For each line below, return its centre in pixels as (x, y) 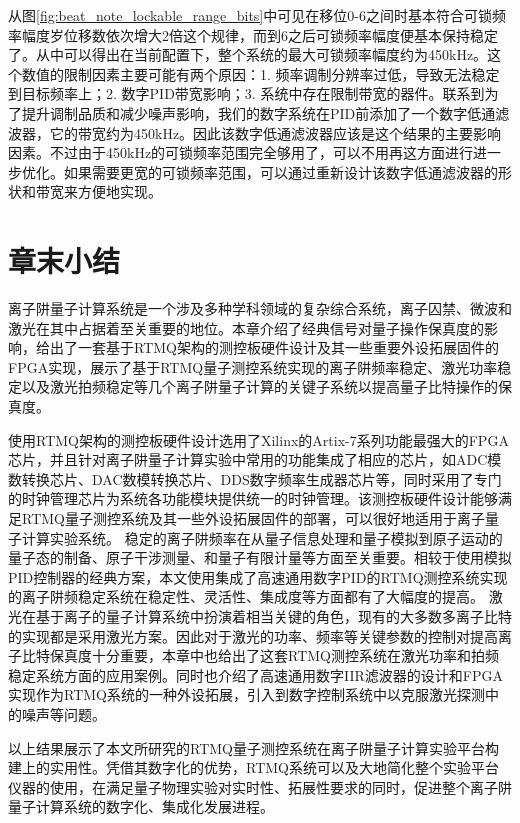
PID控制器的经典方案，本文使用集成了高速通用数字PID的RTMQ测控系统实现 (258, 576)
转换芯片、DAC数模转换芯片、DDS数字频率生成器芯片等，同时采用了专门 (261, 478)
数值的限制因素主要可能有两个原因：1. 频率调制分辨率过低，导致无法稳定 (260, 73)
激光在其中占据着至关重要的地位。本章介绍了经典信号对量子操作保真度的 (246, 327)
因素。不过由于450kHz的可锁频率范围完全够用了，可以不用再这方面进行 (241, 152)
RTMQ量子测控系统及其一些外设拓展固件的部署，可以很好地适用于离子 (253, 518)
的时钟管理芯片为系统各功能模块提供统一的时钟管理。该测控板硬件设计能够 (253, 498)
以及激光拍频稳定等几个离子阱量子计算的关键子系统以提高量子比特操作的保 (266, 386)
